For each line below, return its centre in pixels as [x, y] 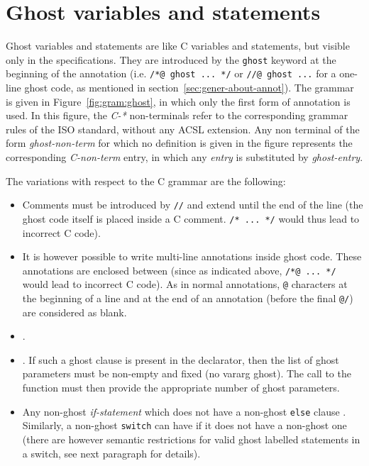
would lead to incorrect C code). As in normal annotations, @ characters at [185, 284]
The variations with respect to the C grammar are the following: [146, 181]
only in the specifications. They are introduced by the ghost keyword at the [171, 59]
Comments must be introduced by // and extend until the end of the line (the [193, 205]
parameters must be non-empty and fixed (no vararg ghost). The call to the [187, 373]
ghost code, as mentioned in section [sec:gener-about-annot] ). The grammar [189, 88]
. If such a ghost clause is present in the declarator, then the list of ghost [181, 359]
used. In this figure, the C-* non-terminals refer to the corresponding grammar [177, 115]
